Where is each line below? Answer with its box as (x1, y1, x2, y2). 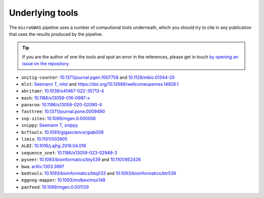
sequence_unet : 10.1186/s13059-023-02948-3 (21, 149, 117, 155)
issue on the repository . (22, 61, 70, 67)
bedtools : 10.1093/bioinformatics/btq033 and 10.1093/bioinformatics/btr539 (21, 170, 176, 176)
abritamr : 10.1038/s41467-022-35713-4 (21, 88, 105, 94)
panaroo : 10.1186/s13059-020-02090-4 (21, 102, 102, 108)
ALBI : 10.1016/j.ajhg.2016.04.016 (21, 143, 87, 149)
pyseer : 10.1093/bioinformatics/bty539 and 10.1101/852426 (21, 157, 141, 163)
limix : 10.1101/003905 (21, 136, 68, 142)
